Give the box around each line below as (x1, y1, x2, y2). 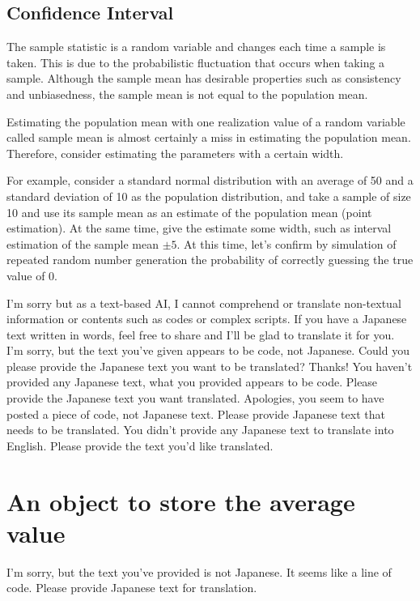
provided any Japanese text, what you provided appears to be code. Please (6, 373, 378, 390)
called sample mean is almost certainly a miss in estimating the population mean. (6, 129, 411, 146)
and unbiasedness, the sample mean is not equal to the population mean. (6, 85, 368, 102)
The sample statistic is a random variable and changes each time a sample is (6, 38, 386, 55)
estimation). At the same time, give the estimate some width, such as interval (6, 220, 392, 237)
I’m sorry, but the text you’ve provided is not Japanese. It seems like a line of (6, 563, 392, 580)
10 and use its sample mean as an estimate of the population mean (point (6, 203, 372, 220)
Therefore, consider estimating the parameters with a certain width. (6, 144, 344, 161)
